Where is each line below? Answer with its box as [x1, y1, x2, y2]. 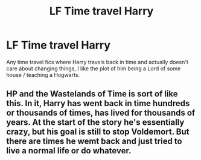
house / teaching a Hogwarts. [6, 71, 80, 78]
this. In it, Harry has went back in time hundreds [6, 98, 190, 108]
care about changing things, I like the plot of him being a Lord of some [6, 65, 181, 72]
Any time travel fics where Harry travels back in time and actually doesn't [6, 58, 188, 65]
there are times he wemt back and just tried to [6, 136, 182, 147]
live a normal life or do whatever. [6, 145, 132, 156]
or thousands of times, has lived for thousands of [6, 108, 196, 118]
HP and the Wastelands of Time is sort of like [6, 89, 178, 99]
